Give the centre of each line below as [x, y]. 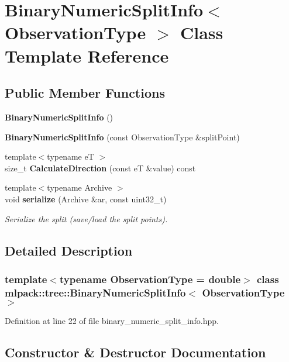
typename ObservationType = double [150, 279]
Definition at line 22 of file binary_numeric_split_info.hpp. [112, 321]
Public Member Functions [85, 93]
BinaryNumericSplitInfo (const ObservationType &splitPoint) [122, 137]
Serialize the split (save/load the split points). [86, 218]
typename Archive [80, 187]
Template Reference [87, 55]
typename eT [70, 156]
